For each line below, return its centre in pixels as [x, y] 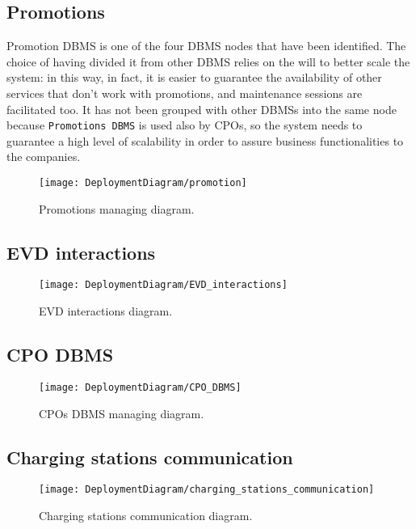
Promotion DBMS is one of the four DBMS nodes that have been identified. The [206, 46]
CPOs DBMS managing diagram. [122, 413]
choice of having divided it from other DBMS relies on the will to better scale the [208, 61]
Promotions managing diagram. [117, 208]
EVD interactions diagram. [106, 311]
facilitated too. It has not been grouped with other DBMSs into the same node [202, 109]
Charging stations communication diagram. [146, 516]
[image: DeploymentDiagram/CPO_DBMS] [140, 387]
